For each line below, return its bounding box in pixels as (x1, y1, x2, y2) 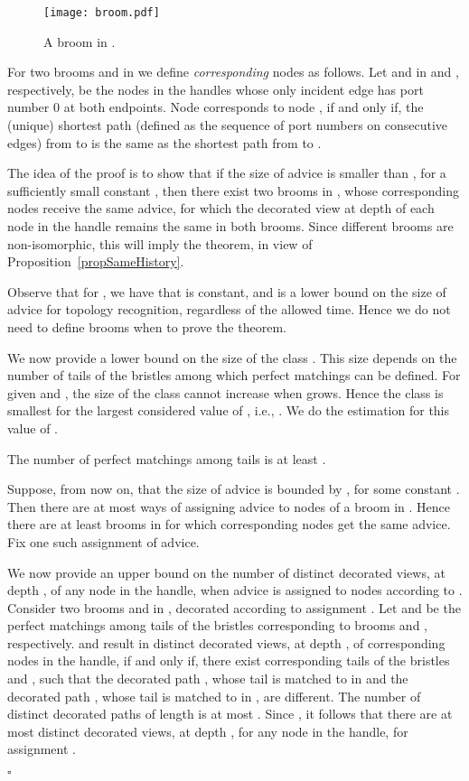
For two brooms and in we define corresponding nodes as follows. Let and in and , (7, 62, 459, 81)
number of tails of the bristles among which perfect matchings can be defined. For (7, 366, 461, 385)
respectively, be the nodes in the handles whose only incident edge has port (7, 79, 424, 98)
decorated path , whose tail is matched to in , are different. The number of (7, 686, 421, 705)
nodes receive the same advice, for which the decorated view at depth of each (7, 199, 435, 218)
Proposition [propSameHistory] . (7, 252, 184, 271)
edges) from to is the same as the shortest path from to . (7, 133, 322, 152)
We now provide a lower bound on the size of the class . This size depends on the (7, 348, 457, 367)
